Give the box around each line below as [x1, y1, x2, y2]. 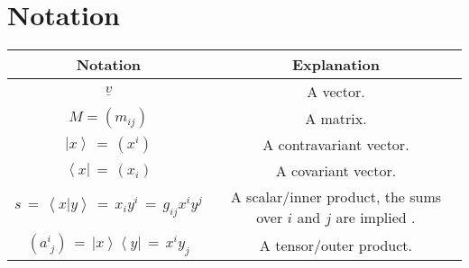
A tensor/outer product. [259, 234, 412, 255]
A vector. [307, 81, 365, 103]
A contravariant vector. [262, 134, 409, 156]
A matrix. [305, 107, 367, 129]
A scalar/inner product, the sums [230, 186, 442, 208]
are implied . [336, 207, 416, 228]
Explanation [291, 54, 380, 76]
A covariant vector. [275, 160, 397, 182]
